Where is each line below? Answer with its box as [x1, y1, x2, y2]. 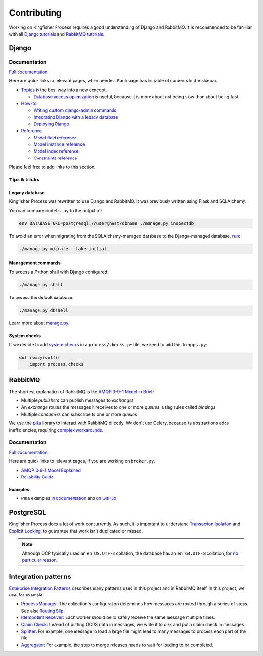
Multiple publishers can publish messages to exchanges [21, 398, 134, 403]
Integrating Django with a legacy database [33, 114, 118, 120]
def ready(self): [19, 355, 61, 360]
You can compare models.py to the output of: [9, 207, 102, 213]
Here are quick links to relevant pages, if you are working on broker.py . [9, 458, 156, 464]
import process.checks [29, 361, 84, 367]
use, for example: [9, 592, 44, 598]
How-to [21, 100, 37, 106]
